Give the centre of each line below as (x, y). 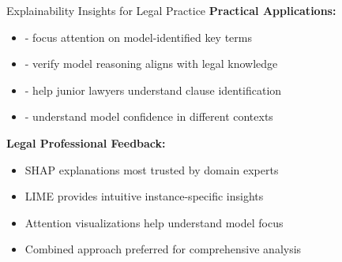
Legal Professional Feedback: (86, 142)
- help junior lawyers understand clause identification (153, 90)
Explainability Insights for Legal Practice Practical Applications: (171, 10)
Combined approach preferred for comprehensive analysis (163, 249)
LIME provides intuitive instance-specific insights (144, 196)
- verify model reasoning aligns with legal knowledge (151, 64)
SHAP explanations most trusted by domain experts (152, 169)
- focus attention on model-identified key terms (138, 37)
